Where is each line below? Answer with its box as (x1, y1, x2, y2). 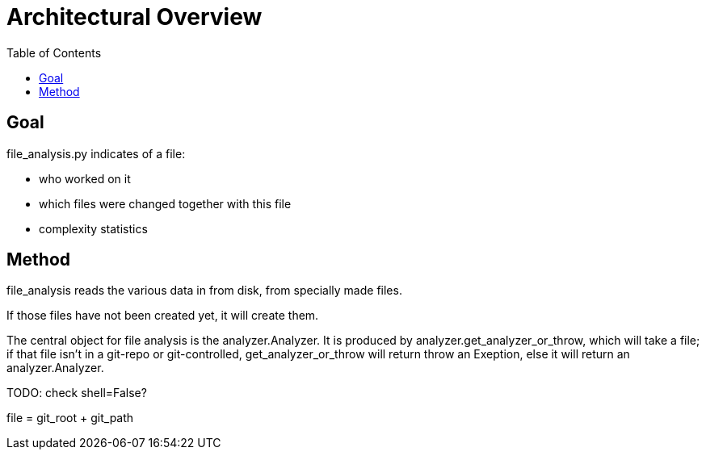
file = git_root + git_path (6, 411, 134, 425)
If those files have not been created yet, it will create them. (6, 308, 319, 323)
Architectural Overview (6, 3, 263, 31)
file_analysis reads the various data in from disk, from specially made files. (6, 283, 402, 298)
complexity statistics (39, 221, 148, 236)
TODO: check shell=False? (6, 386, 147, 400)
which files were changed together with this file (39, 196, 292, 211)
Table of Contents (6, 45, 102, 60)
